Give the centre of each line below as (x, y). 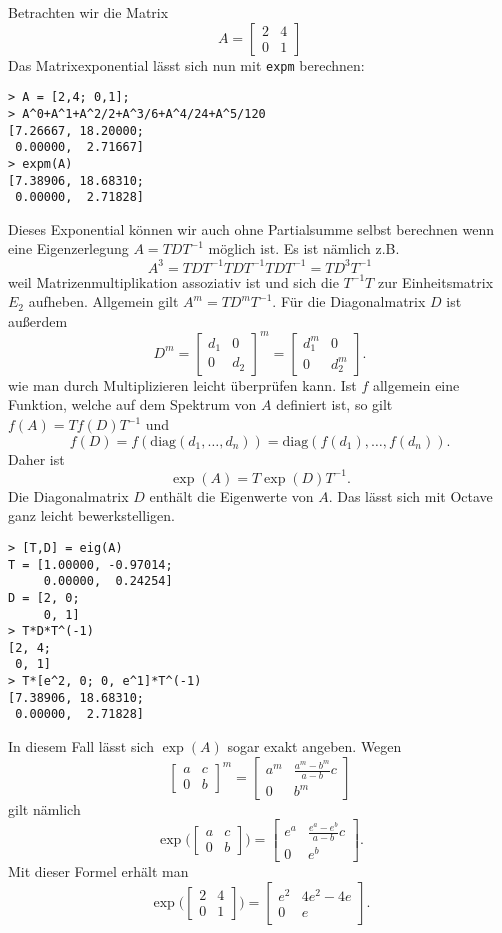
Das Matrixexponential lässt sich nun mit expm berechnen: (186, 64)
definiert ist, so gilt (334, 404)
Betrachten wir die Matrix (88, 12)
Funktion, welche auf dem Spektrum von (132, 404)
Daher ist (36, 458)
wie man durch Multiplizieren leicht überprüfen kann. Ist (182, 384)
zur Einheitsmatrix (435, 281)
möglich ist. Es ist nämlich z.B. (304, 248)
